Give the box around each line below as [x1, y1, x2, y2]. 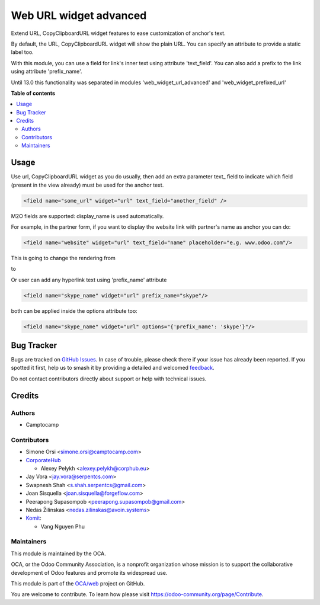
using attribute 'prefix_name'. [11, 68, 82, 75]
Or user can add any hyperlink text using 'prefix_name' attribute [11, 276, 167, 283]
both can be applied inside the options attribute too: [11, 307, 137, 314]
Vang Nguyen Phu [40, 523, 85, 530]
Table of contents [11, 89, 56, 97]
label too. [11, 49, 34, 56]
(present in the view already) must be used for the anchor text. [11, 181, 164, 188]
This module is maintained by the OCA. [11, 550, 106, 557]
